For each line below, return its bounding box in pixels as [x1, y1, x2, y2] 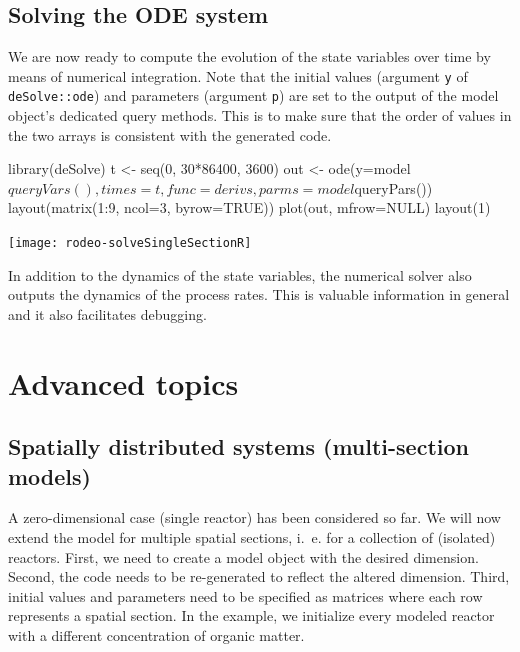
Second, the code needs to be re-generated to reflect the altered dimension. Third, [8, 566, 510, 587]
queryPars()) [354, 177, 433, 198]
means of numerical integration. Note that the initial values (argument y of [8, 65, 468, 86]
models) [8, 460, 91, 491]
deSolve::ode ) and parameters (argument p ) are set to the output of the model [8, 85, 499, 106]
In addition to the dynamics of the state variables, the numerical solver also [8, 264, 472, 285]
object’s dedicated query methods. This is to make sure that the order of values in [8, 105, 512, 126]
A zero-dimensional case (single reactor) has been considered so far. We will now [8, 507, 501, 528]
